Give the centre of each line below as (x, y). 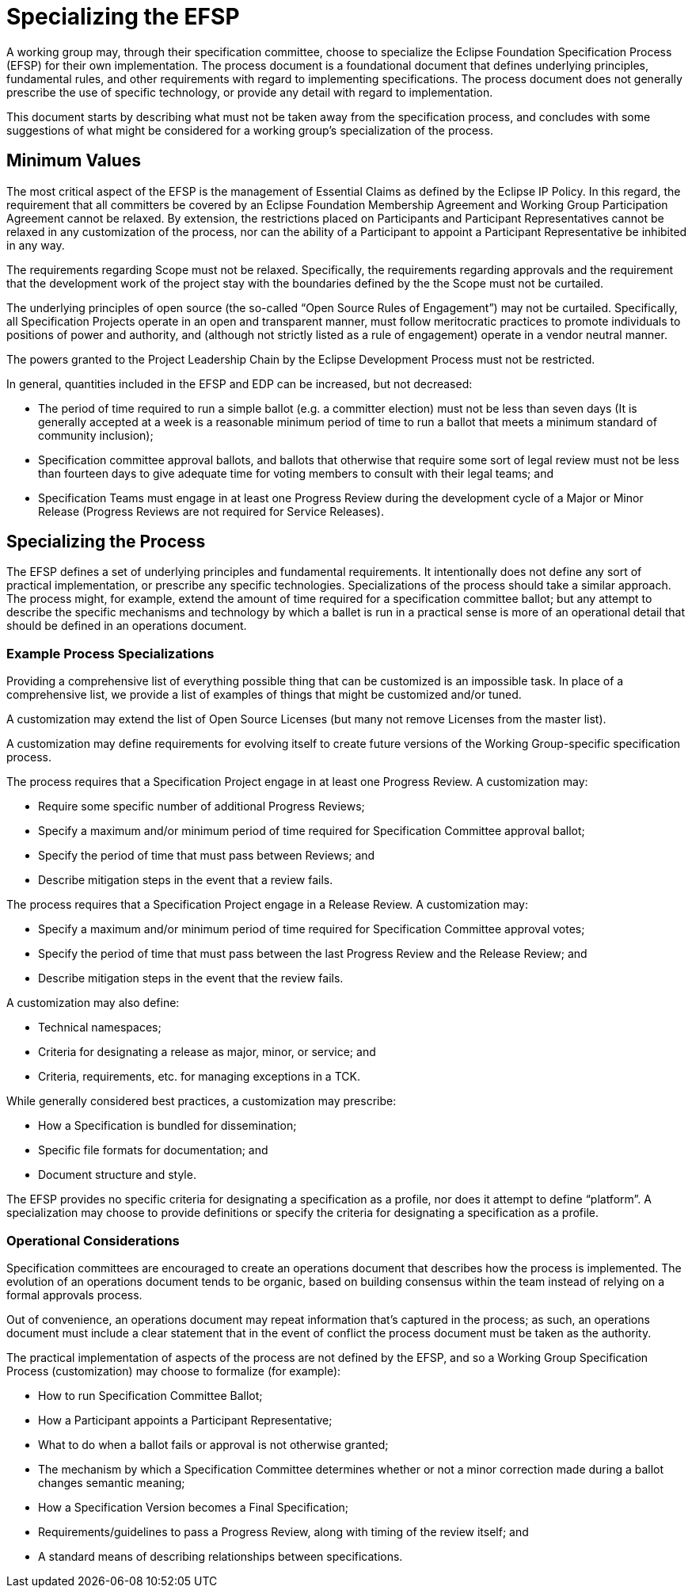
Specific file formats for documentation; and (153, 1150)
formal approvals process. (74, 1295)
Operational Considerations (93, 1240)
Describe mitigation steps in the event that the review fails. (191, 978)
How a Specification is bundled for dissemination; (167, 1126)
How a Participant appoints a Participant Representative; (185, 1420)
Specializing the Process (106, 542)
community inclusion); (96, 435)
